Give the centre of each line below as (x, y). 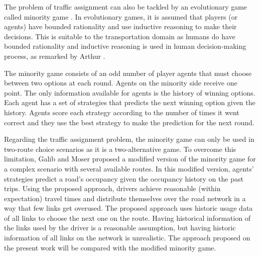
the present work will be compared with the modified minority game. (110, 247)
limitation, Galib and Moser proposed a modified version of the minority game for (130, 159)
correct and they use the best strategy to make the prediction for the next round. (129, 122)
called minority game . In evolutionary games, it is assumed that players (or (121, 16)
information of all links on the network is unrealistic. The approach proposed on (127, 238)
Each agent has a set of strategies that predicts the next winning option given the (130, 102)
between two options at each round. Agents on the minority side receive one (121, 83)
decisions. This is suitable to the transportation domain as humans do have (120, 36)
